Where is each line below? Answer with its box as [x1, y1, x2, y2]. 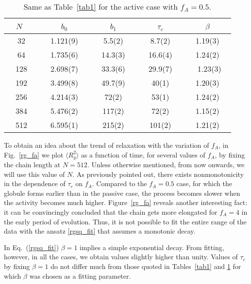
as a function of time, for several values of [81, 149, 205, 159]
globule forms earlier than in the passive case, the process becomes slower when [4, 188, 240, 198]
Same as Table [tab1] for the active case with [23, 1, 178, 12]
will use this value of [4, 169, 65, 179]
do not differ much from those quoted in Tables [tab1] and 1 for [50, 261, 241, 271]
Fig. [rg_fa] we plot [4, 149, 64, 159]
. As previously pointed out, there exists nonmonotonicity [72, 169, 244, 179]
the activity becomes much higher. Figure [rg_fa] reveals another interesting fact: [4, 197, 248, 207]
